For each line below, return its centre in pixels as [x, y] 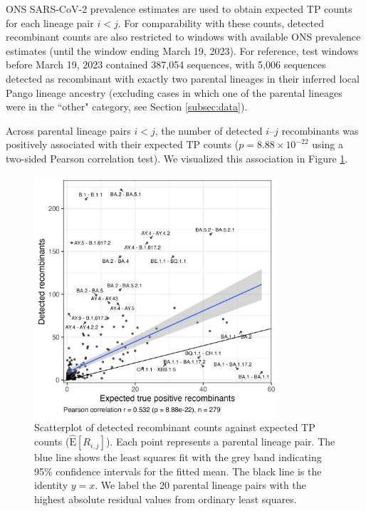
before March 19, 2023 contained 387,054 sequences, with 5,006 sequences [166, 64]
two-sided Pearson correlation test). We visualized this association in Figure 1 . [177, 158]
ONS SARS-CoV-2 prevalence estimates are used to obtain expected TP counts [179, 9]
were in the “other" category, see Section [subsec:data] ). [127, 107]
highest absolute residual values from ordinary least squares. [166, 499]
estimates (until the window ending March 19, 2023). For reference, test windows [182, 50]
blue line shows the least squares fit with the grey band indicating [178, 457]
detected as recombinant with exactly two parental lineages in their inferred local [183, 78]
